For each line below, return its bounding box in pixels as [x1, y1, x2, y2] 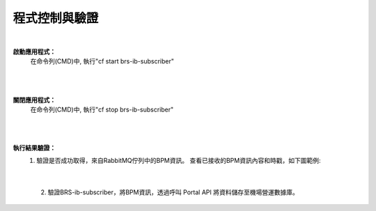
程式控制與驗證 [13, 10, 99, 26]
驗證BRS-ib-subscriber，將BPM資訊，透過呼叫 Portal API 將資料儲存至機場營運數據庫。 [47, 188, 299, 196]
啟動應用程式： [13, 47, 56, 56]
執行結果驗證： [13, 143, 56, 153]
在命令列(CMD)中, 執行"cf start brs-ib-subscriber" [30, 57, 174, 65]
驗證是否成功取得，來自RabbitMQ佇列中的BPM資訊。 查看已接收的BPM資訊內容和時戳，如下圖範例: [36, 157, 321, 165]
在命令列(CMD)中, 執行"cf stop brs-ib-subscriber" [30, 105, 174, 114]
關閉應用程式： [13, 95, 56, 104]
